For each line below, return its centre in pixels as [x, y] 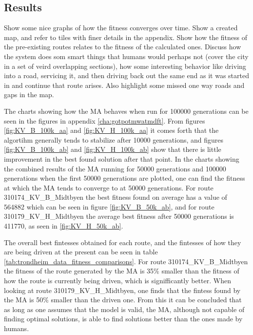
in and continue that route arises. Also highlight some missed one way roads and [124, 85]
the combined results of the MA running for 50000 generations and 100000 [115, 168]
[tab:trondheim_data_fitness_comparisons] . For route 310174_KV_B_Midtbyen [126, 261]
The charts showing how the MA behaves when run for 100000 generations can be [126, 111]
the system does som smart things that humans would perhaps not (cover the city [126, 56]
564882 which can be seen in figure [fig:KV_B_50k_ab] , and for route [109, 206]
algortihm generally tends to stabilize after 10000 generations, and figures [114, 139]
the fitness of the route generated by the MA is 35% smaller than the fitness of [122, 271]
